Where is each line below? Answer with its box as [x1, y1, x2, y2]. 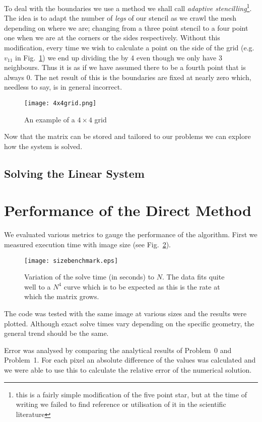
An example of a [24, 114, 75, 124]
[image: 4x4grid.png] [24, 100, 97, 107]
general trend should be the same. [4, 328, 109, 338]
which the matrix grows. [24, 291, 99, 302]
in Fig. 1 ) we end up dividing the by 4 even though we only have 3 [15, 52, 222, 62]
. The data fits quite [162, 271, 225, 282]
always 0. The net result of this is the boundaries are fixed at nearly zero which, [4, 72, 251, 82]
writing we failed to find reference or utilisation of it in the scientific [16, 399, 226, 409]
